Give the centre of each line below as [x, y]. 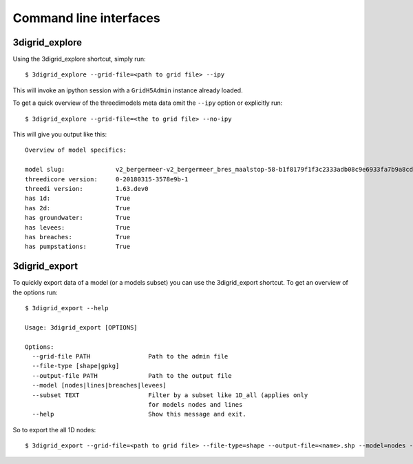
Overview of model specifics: [76, 150]
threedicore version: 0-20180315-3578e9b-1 [107, 179]
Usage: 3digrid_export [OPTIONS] [81, 327]
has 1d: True [78, 199]
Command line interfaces [87, 18]
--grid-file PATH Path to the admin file [130, 356]
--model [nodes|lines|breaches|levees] [99, 385]
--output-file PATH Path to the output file [132, 375]
